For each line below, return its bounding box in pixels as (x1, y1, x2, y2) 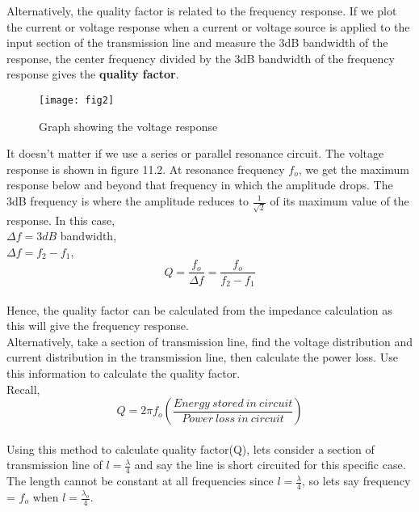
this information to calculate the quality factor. (6, 364, 241, 381)
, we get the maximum (298, 160, 410, 177)
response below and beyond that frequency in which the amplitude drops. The (6, 176, 393, 193)
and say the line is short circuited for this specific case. (134, 456, 406, 473)
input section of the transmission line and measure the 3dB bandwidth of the (6, 34, 388, 51)
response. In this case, (6, 211, 115, 228)
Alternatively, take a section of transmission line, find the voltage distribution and (6, 332, 413, 349)
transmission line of (6, 456, 103, 473)
